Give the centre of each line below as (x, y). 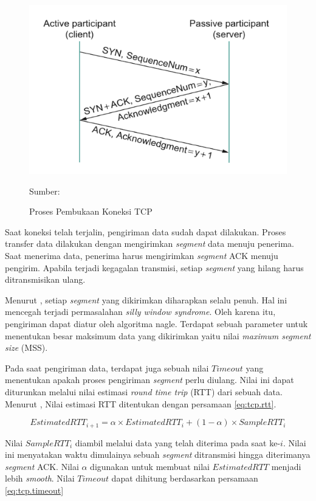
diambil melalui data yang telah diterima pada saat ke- (178, 442)
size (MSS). (26, 347)
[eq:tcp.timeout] (34, 490)
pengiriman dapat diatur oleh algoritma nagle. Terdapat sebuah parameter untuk (156, 323)
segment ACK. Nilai (42, 466)
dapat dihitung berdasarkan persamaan (185, 478)
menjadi (286, 466)
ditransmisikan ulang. (45, 279)
